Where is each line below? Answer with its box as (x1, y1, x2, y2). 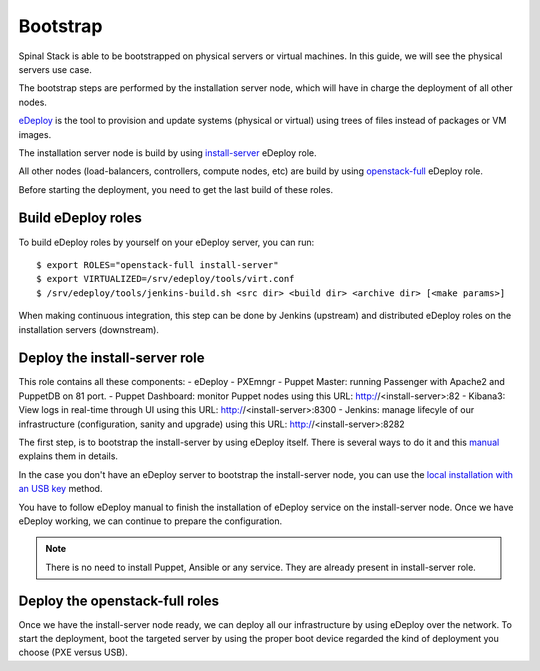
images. (18, 128, 52, 140)
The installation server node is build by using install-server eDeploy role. (18, 146, 317, 159)
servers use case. (18, 63, 92, 75)
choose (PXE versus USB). (18, 646, 129, 659)
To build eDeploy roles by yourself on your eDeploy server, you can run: (18, 236, 315, 248)
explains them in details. (18, 450, 119, 462)
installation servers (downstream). (18, 323, 160, 335)
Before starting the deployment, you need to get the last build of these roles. (18, 183, 334, 195)
